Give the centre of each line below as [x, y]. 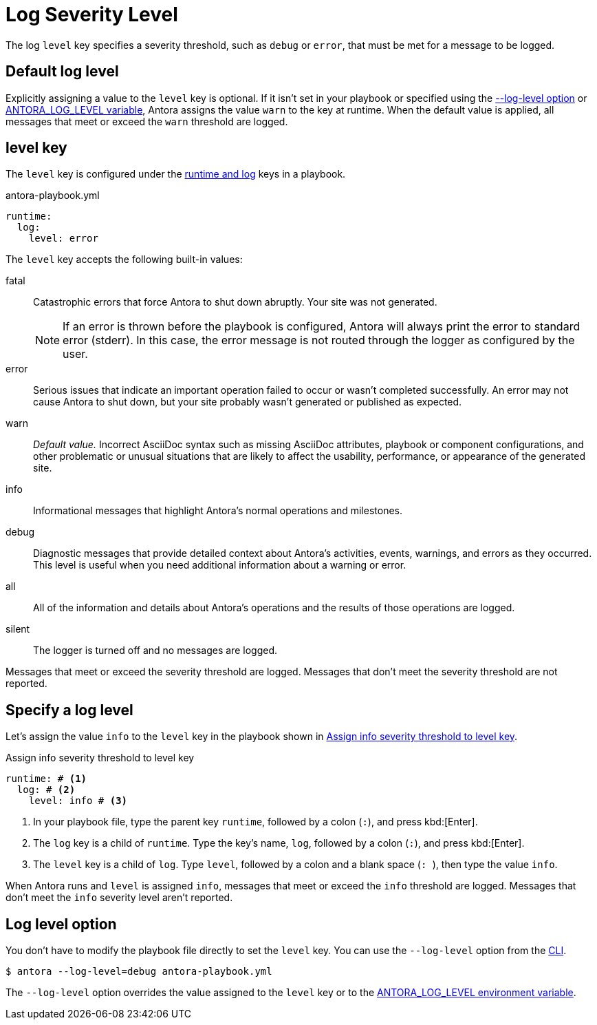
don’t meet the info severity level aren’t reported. [119, 898]
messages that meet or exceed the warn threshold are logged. [147, 121]
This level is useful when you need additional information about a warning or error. [220, 565]
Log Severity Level [92, 14]
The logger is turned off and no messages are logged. [155, 651]
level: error [63, 239]
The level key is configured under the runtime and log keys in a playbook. [176, 174]
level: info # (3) [78, 801]
